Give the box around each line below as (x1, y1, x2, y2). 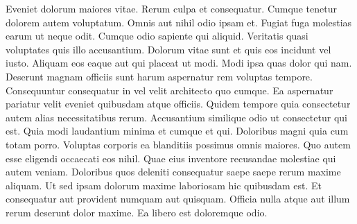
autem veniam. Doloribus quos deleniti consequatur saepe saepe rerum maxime (6, 164, 341, 179)
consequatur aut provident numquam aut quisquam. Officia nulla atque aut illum (6, 191, 350, 206)
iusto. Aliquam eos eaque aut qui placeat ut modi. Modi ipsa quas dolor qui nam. (6, 55, 352, 70)
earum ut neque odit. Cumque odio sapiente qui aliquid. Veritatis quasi (6, 28, 308, 43)
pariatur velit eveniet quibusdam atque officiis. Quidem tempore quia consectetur (6, 96, 351, 111)
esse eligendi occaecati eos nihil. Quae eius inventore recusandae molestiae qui (6, 150, 336, 165)
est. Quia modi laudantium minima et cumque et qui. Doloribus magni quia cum (6, 123, 349, 138)
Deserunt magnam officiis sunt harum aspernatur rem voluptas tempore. (6, 69, 313, 83)
